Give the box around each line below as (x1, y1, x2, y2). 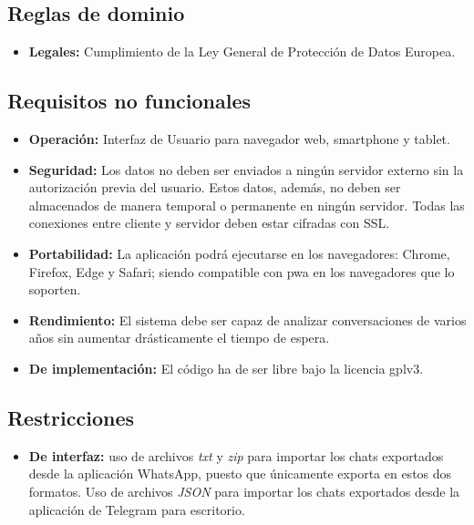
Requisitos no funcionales (7, 87, 252, 115)
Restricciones (7, 403, 135, 431)
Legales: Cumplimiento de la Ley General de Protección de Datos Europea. (28, 42, 456, 61)
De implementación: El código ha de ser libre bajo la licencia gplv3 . (28, 358, 424, 377)
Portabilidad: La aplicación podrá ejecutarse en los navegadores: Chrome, (28, 243, 450, 262)
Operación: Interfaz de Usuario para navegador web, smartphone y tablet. (28, 129, 450, 148)
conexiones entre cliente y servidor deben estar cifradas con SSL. (28, 213, 390, 232)
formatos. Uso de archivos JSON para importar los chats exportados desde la (28, 481, 460, 500)
